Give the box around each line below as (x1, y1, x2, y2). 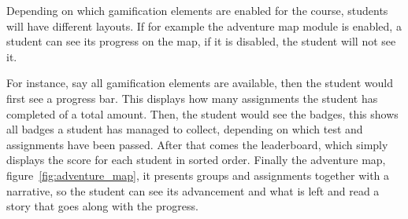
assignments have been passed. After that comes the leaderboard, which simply (6, 136, 388, 152)
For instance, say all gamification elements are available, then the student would (6, 75, 393, 91)
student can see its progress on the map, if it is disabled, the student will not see (6, 33, 396, 49)
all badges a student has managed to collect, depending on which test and (6, 121, 363, 137)
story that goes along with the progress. (6, 198, 198, 214)
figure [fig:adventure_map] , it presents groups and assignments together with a (6, 166, 390, 183)
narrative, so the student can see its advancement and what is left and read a (6, 182, 380, 199)
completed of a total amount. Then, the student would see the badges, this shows (6, 105, 399, 122)
